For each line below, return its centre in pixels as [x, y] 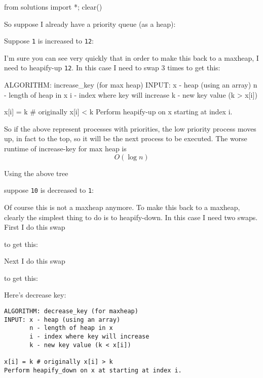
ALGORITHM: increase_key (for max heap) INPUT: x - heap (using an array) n [131, 85]
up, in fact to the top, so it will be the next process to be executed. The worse [126, 138]
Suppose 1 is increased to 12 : [49, 41]
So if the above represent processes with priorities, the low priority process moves [130, 128]
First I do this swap [35, 227]
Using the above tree [36, 173]
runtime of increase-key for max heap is [65, 149]
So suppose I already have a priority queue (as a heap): [90, 24]
